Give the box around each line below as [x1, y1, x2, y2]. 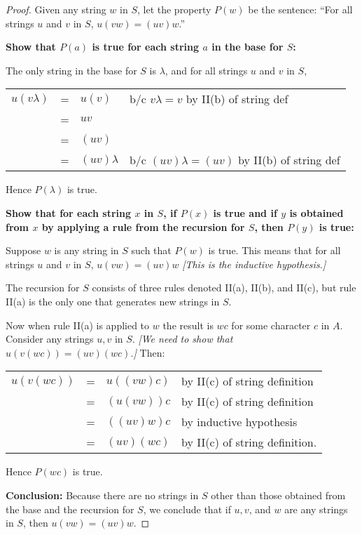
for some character [231, 317, 311, 332]
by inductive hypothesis [181, 414, 298, 430]
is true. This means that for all [208, 243, 341, 258]
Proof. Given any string [6, 2, 106, 16]
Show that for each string [6, 205, 132, 220]
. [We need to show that [132, 331, 233, 346]
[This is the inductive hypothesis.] [182, 256, 326, 271]
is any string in [54, 243, 119, 258]
